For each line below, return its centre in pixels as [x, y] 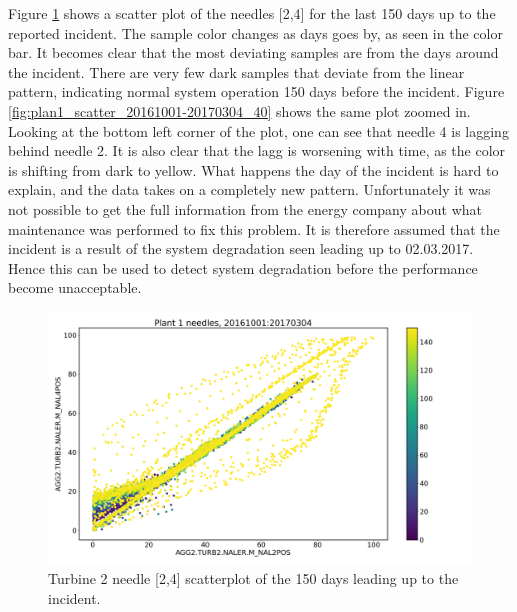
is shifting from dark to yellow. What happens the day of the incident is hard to [253, 169]
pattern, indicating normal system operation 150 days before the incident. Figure [256, 91]
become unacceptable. [75, 287]
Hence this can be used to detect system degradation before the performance [243, 267]
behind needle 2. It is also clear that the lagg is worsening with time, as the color [257, 150]
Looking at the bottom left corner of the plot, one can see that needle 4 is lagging [258, 130]
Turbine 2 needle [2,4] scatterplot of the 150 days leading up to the [253, 578]
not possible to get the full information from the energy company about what [245, 208]
